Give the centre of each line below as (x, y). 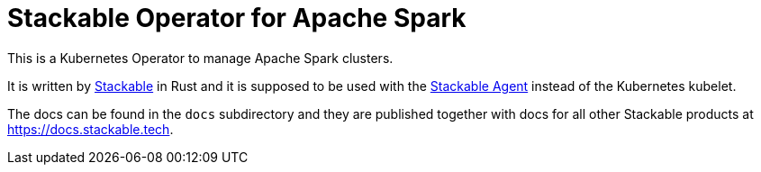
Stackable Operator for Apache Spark (237, 18)
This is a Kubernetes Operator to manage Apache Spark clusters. (200, 58)
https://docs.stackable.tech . (91, 129)
